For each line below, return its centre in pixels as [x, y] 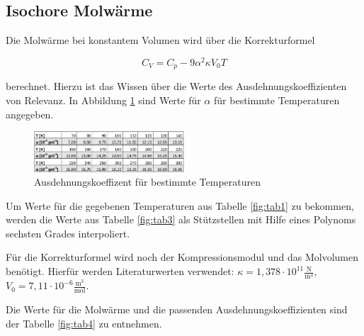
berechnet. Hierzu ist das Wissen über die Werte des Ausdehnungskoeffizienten [176, 86]
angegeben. [30, 114]
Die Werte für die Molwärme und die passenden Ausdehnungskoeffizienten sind [177, 309]
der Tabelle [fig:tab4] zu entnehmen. [84, 323]
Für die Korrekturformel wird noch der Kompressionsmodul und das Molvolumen [182, 257]
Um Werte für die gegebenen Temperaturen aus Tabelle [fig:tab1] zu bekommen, [180, 205]
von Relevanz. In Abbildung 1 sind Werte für [103, 100]
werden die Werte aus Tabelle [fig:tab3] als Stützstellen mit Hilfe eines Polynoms [181, 219]
